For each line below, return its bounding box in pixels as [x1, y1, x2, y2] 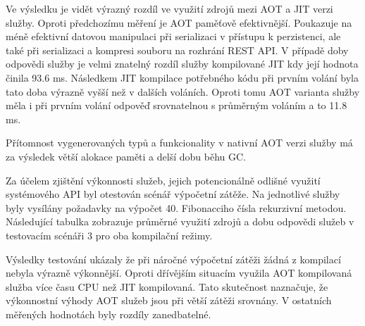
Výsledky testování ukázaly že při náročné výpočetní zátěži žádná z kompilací [6, 251, 341, 266]
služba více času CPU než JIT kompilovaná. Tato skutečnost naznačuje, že [6, 279, 328, 294]
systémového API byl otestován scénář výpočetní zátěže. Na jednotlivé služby [6, 187, 340, 201]
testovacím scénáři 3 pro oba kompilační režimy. [6, 227, 213, 242]
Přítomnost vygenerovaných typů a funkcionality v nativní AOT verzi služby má [6, 135, 353, 150]
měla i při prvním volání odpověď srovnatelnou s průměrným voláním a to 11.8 [6, 98, 347, 113]
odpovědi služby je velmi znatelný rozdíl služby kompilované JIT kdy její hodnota [6, 56, 359, 71]
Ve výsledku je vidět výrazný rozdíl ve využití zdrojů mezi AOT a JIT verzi [6, 1, 333, 15]
